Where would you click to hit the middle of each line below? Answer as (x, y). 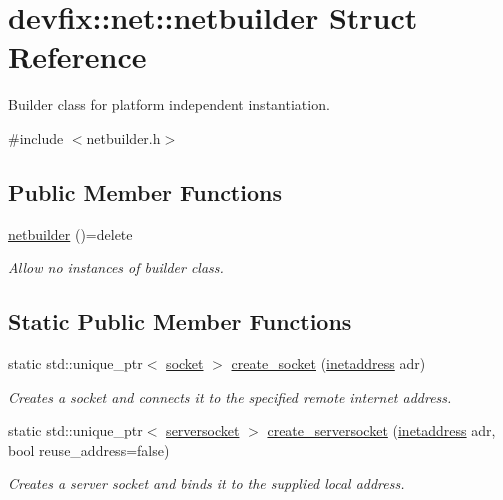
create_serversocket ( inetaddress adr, (381, 430)
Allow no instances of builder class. (116, 267)
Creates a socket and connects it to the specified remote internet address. (230, 396)
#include (36, 137)
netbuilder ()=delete (70, 233)
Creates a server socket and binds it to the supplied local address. (206, 483)
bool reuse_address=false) (89, 449)
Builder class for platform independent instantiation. (169, 104)
